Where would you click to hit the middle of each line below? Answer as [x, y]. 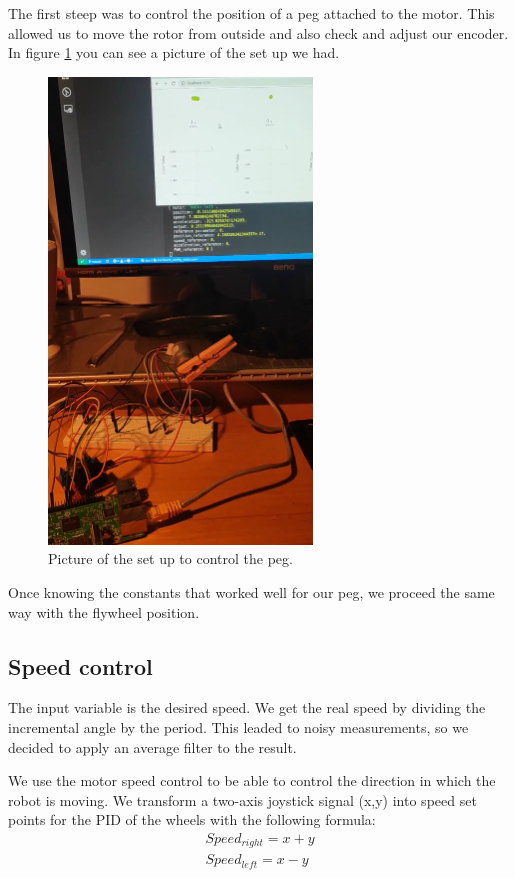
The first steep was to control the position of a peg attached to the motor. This [251, 13]
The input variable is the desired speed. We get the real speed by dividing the [247, 707]
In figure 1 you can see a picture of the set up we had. [174, 52]
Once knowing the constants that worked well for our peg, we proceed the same [251, 591]
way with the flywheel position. [104, 611]
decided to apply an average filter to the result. [152, 746]
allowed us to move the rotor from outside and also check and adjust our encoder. [258, 32]
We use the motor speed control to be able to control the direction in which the [252, 780]
